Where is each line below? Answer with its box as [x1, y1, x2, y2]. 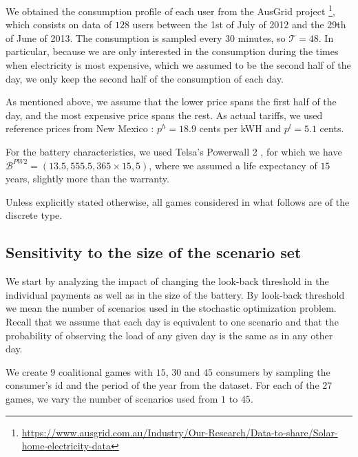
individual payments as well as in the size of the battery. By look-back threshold [6, 287, 345, 301]
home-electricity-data [21, 438, 111, 453]
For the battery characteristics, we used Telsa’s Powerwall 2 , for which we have [6, 145, 342, 158]
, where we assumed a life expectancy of [149, 158, 317, 172]
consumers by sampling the [215, 364, 330, 379]
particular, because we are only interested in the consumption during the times [6, 44, 339, 59]
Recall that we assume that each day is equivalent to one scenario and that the [6, 314, 339, 328]
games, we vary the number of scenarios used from [6, 391, 218, 405]
